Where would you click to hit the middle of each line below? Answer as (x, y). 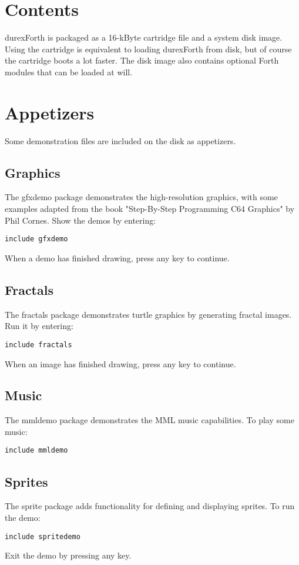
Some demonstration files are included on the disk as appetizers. (120, 140)
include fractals (38, 345)
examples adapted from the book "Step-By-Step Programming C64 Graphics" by (150, 209)
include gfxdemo (36, 239)
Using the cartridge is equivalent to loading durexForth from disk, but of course (148, 49)
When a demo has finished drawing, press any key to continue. (117, 257)
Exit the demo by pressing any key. (68, 555)
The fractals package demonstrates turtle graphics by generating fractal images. (148, 314)
